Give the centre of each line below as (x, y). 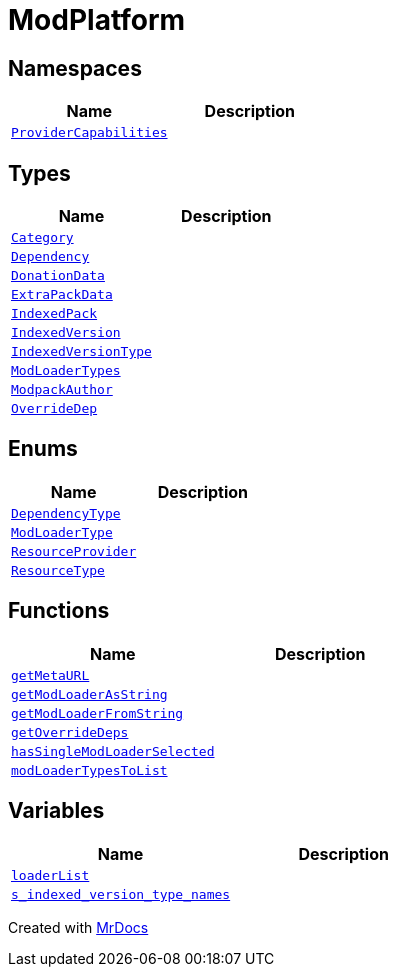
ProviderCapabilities (89, 133)
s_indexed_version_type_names (121, 894)
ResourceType (58, 570)
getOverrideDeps (70, 732)
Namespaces (75, 68)
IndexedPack (54, 314)
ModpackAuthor (62, 390)
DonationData (58, 276)
